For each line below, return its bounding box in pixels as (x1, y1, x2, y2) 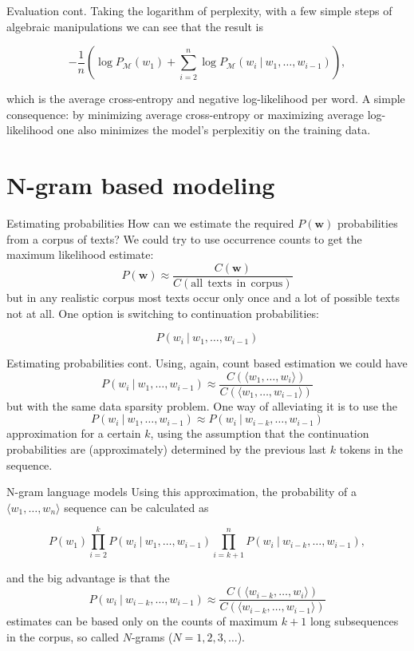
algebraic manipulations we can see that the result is (6, 18, 263, 34)
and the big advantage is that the (6, 570, 170, 586)
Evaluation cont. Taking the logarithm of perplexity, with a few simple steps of (6, 2, 392, 18)
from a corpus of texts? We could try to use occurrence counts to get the (6, 230, 362, 247)
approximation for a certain (6, 425, 141, 442)
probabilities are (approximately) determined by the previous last (6, 440, 327, 457)
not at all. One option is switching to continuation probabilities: (6, 304, 319, 321)
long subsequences (310, 613, 399, 629)
